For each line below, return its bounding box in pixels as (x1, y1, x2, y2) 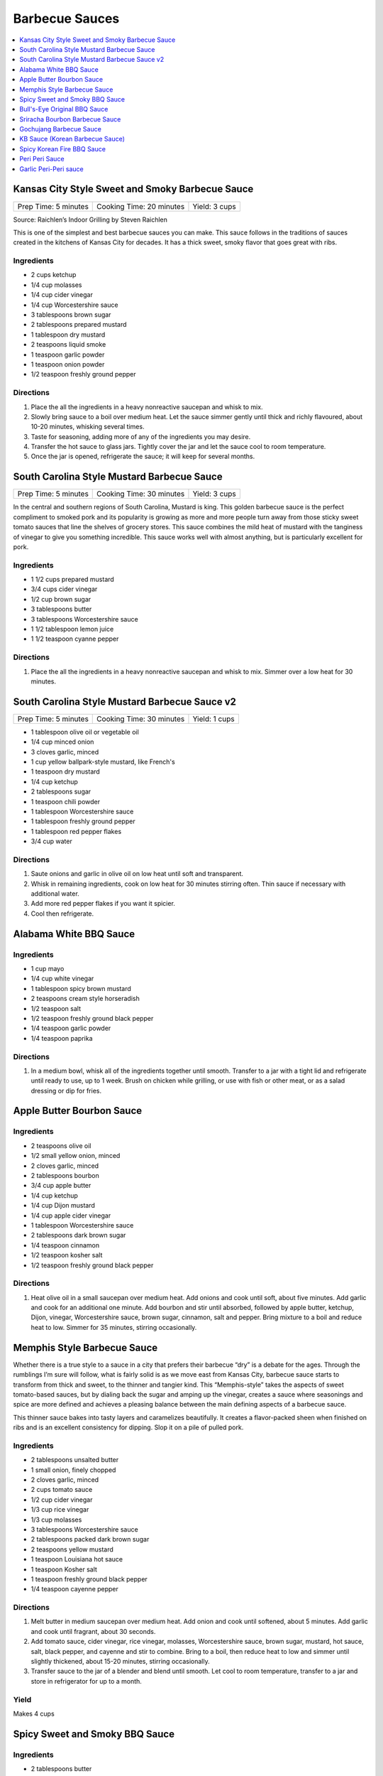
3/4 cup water (30, 837, 72, 845)
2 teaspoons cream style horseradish (30, 995, 140, 1003)
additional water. (30, 889, 79, 898)
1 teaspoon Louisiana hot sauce (30, 1555, 123, 1564)
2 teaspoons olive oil (30, 1141, 91, 1150)
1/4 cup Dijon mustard (30, 1201, 96, 1210)
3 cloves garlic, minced (30, 747, 99, 756)
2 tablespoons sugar (30, 787, 91, 796)
